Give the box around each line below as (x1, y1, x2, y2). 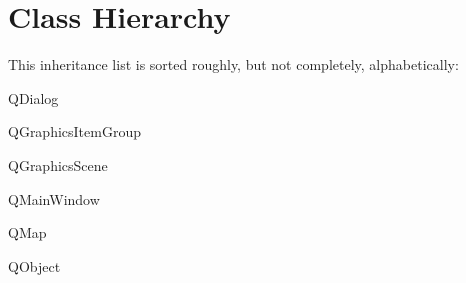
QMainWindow (8, 188, 100, 209)
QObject (8, 255, 61, 276)
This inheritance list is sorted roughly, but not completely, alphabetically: (8, 54, 459, 75)
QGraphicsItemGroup (8, 121, 141, 142)
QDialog (8, 87, 59, 108)
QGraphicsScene (8, 154, 108, 175)
